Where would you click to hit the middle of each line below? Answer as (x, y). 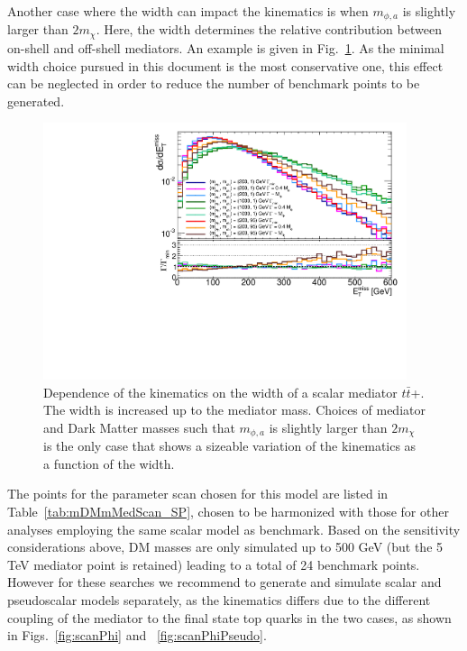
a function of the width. (109, 463)
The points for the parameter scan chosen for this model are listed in (198, 494)
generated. (36, 101)
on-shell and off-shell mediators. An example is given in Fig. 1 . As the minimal (226, 47)
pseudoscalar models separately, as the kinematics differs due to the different (219, 599)
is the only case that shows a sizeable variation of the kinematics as (230, 446)
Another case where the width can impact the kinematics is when (188, 11)
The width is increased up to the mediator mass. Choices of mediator (234, 410)
